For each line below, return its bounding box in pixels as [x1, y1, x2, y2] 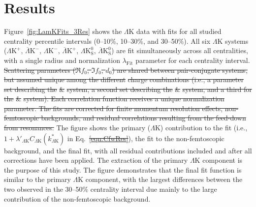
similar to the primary [4, 174, 71, 184]
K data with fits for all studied [128, 26, 222, 36]
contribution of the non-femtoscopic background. [4, 193, 151, 204]
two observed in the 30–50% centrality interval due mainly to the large [4, 184, 217, 194]
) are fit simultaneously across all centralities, [111, 45, 248, 56]
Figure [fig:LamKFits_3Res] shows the [4, 26, 122, 36]
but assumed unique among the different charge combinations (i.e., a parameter [4, 74, 244, 85]
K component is [194, 155, 243, 165]
